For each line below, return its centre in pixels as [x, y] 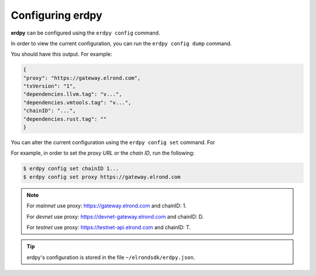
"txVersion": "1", [49, 86]
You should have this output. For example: [61, 54]
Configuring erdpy [56, 15]
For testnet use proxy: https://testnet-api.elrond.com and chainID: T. [109, 227]
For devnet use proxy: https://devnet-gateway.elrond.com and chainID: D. [115, 216]
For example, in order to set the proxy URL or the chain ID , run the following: [103, 153]
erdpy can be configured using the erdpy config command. [85, 33]
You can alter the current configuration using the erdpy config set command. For [113, 142]
